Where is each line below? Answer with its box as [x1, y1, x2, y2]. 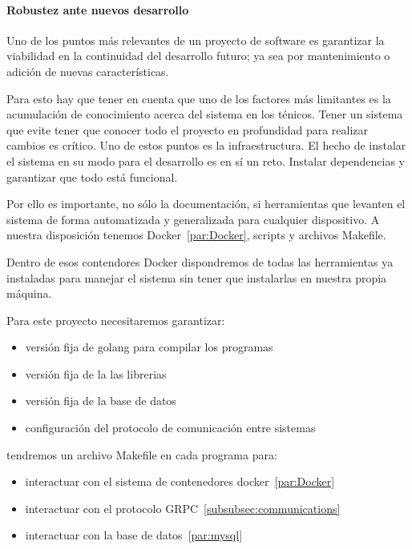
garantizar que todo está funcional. [6, 168, 178, 185]
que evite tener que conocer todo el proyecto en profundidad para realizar [6, 121, 369, 138]
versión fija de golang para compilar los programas [25, 339, 273, 355]
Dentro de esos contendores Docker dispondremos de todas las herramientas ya [6, 253, 394, 270]
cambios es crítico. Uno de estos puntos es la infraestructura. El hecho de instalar [6, 137, 406, 154]
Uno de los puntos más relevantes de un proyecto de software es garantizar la [6, 31, 385, 48]
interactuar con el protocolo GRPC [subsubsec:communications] [25, 499, 341, 516]
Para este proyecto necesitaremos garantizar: [6, 311, 225, 328]
